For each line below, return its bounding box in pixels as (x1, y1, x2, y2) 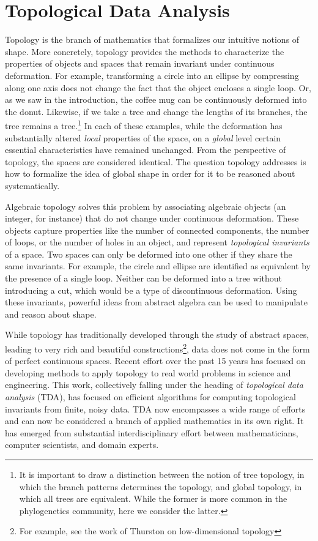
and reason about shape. (5, 307, 97, 320)
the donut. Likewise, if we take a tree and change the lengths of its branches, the (5, 105, 308, 118)
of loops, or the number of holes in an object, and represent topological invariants (5, 236, 309, 248)
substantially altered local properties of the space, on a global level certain (5, 131, 281, 144)
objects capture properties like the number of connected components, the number (5, 223, 309, 236)
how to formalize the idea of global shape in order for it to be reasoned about (5, 167, 295, 180)
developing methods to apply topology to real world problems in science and (5, 366, 291, 379)
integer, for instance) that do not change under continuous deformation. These (5, 212, 299, 225)
